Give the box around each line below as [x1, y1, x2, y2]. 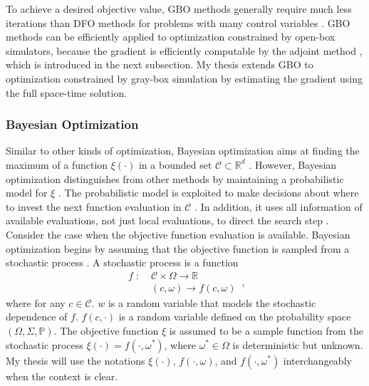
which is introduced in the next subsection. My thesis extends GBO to [6, 57, 313, 72]
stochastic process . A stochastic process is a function [6, 255, 239, 270]
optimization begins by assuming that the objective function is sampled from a [6, 241, 350, 256]
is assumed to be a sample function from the [169, 323, 363, 338]
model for [6, 185, 48, 200]
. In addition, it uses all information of [194, 199, 363, 214]
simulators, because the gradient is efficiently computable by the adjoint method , [6, 43, 363, 58]
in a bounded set [138, 157, 212, 172]
